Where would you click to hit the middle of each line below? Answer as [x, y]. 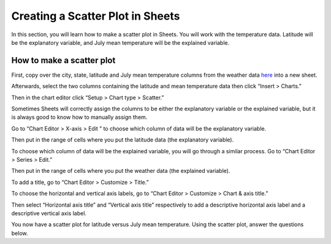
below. [20, 233]
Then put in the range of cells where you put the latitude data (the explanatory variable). [123, 140]
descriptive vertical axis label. [49, 213]
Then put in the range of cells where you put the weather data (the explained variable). [121, 171]
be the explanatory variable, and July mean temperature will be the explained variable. [120, 42]
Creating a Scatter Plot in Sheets [96, 16]
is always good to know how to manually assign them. [79, 117]
